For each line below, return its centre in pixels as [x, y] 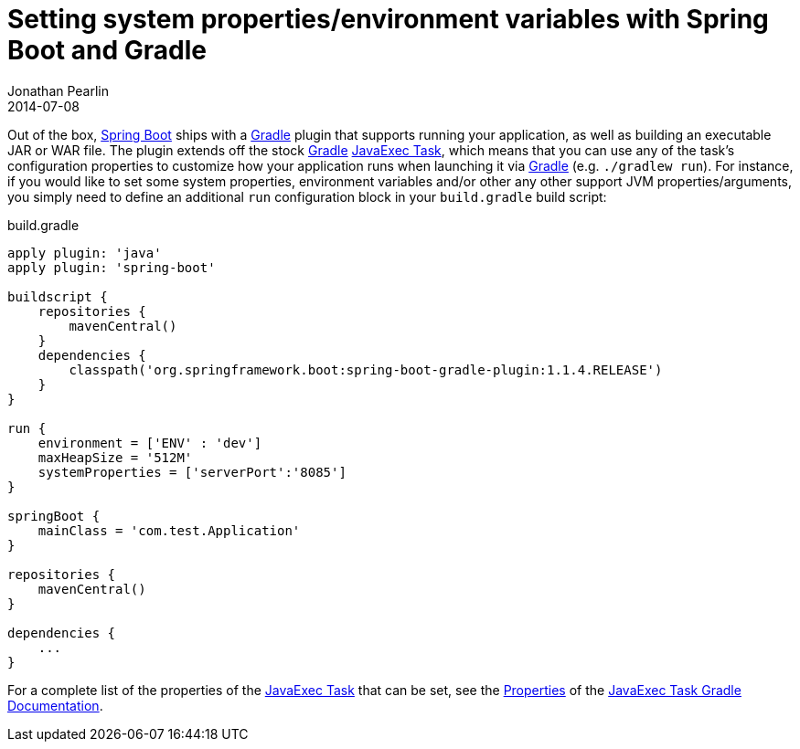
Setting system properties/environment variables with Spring [388, 19]
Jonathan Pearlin [59, 90]
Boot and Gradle [107, 50]
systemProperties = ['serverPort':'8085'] [192, 472]
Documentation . [55, 705]
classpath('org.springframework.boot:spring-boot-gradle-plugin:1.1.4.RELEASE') [366, 369]
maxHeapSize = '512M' [115, 457]
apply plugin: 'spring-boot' [112, 267]
